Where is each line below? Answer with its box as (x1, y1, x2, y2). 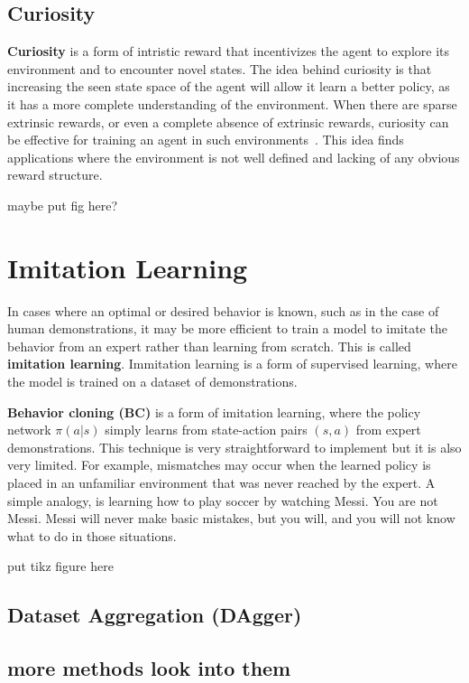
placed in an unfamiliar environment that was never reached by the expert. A (7, 473, 436, 492)
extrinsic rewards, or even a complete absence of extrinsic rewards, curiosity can (7, 112, 449, 131)
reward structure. (7, 165, 103, 184)
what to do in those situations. (7, 526, 177, 545)
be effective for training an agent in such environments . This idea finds (7, 130, 404, 149)
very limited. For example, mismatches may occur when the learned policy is (7, 455, 431, 474)
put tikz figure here (7, 557, 114, 575)
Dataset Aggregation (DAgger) (7, 601, 302, 629)
